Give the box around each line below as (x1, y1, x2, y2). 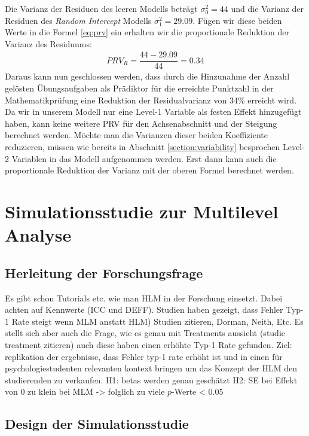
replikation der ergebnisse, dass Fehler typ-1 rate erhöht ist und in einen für (5, 350, 283, 362)
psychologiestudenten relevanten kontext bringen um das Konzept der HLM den (5, 362, 297, 374)
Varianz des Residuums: (5, 37, 92, 50)
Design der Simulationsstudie (5, 414, 189, 433)
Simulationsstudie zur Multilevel (5, 199, 279, 223)
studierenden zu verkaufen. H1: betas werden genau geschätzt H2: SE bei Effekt (5, 373, 298, 386)
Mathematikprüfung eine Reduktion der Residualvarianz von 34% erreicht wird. (5, 93, 297, 106)
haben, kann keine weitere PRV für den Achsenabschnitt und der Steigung (5, 117, 277, 129)
